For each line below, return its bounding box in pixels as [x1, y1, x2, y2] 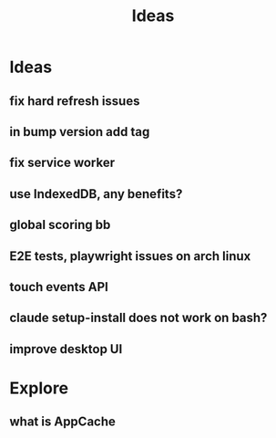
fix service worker [9, 155, 116, 171]
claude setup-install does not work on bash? [9, 310, 268, 326]
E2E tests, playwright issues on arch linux [9, 248, 251, 264]
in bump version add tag [9, 124, 150, 140]
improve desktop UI [9, 341, 123, 357]
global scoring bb [9, 217, 111, 233]
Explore [9, 378, 69, 398]
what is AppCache [9, 414, 117, 430]
